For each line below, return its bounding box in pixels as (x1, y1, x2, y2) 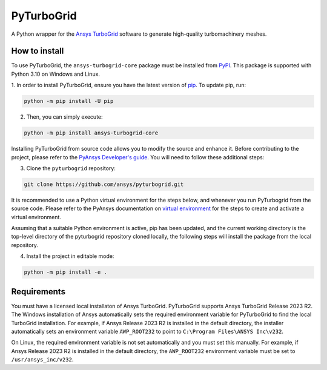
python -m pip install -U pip (24, 97, 114, 105)
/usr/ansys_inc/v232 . (11, 356, 74, 363)
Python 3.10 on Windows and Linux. (11, 70, 100, 78)
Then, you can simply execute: (26, 113, 103, 121)
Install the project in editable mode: (26, 253, 114, 260)
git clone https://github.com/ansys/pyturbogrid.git (24, 180, 184, 188)
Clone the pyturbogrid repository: (26, 164, 116, 172)
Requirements (11, 286, 66, 297)
